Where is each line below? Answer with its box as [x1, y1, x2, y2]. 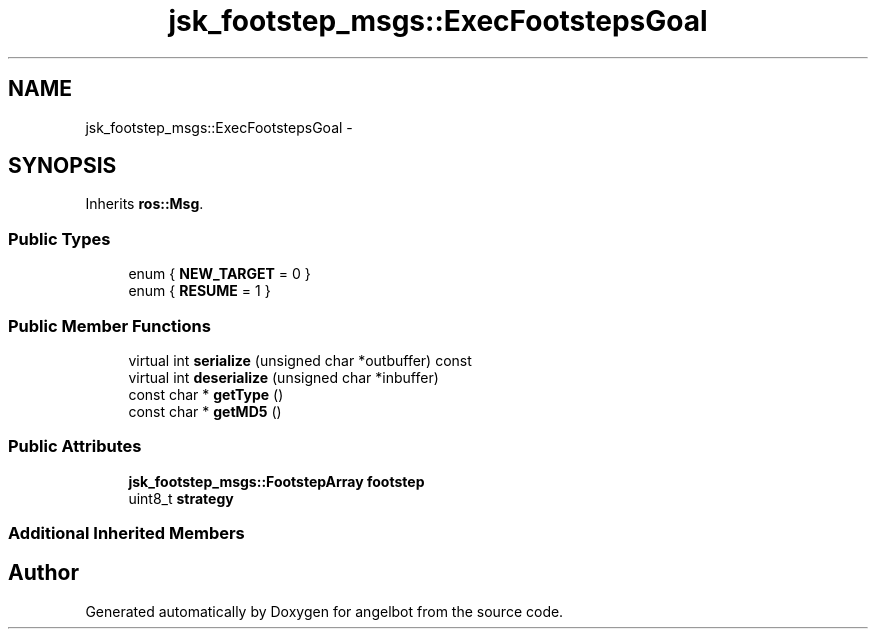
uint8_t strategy [128, 489, 234, 507]
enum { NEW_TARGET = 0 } [128, 265, 311, 283]
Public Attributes [8, 436, 142, 457]
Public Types [8, 228, 111, 249]
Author [8, 560, 79, 586]
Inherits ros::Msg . [85, 195, 204, 213]
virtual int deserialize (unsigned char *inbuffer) [128, 368, 439, 386]
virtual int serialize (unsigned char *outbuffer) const [128, 351, 472, 369]
